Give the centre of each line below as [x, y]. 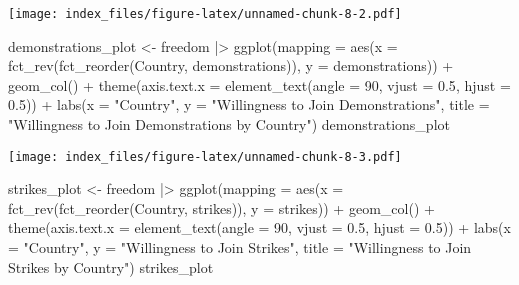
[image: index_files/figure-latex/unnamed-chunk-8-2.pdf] [205, 14]
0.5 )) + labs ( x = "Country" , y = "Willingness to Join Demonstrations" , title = [249, 104]
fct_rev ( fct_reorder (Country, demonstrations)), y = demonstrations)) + [231, 65]
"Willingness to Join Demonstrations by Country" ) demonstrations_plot [229, 124]
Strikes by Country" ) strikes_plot [111, 266]
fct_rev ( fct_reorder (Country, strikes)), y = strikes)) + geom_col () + [221, 207]
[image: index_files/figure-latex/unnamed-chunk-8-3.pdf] [205, 156]
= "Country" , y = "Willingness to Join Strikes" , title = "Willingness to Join [240, 247]
